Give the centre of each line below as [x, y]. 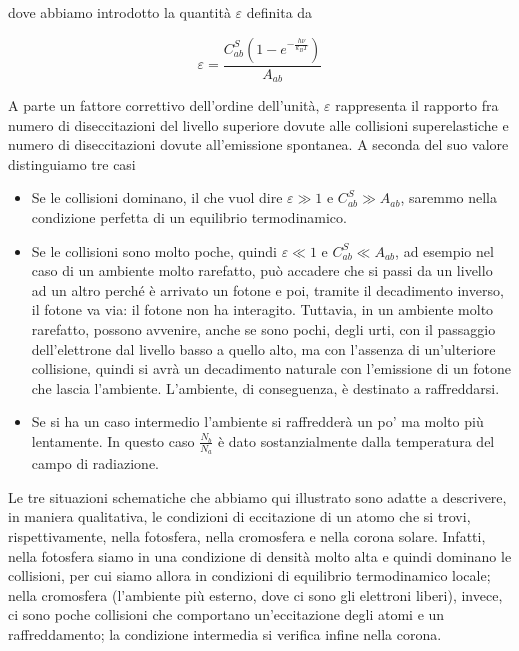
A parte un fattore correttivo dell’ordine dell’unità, [164, 105]
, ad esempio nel [444, 250]
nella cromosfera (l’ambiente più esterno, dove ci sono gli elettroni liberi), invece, [255, 594]
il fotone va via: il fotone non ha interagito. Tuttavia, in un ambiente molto [262, 309]
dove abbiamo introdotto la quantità [119, 12]
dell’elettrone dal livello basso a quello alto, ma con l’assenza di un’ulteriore [263, 348]
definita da [279, 12]
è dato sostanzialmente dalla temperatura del [356, 440]
